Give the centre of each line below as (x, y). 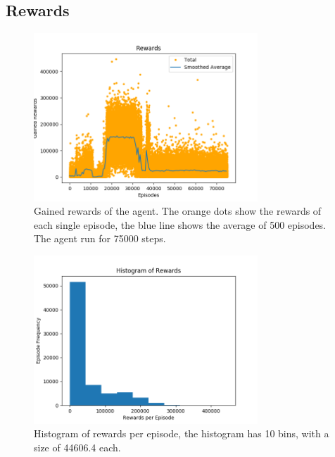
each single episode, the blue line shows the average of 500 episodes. (180, 224)
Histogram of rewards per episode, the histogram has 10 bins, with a (182, 433)
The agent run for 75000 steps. (100, 238)
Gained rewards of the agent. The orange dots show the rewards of (178, 211)
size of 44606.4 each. (77, 447)
